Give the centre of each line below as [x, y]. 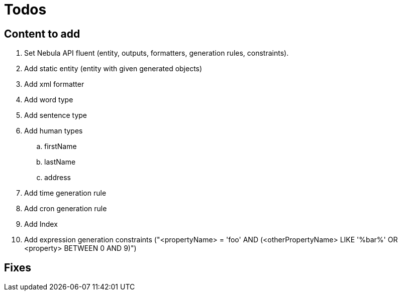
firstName [61, 146]
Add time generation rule [65, 193]
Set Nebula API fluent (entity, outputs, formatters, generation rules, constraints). [157, 53]
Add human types [54, 131]
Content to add [42, 34]
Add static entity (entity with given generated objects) [113, 69]
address [58, 178]
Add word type [49, 100]
